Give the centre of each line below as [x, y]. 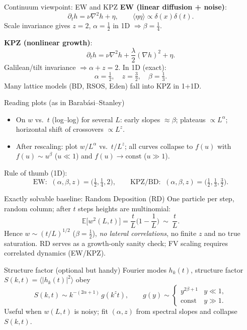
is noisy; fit [91, 311]
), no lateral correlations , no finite [144, 233]
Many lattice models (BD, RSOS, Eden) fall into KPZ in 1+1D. [103, 85]
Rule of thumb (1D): [36, 173]
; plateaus [191, 119]
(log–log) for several [83, 119]
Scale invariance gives [37, 25]
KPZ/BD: [145, 182]
